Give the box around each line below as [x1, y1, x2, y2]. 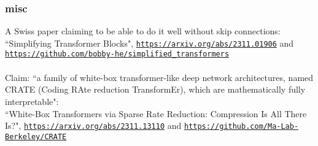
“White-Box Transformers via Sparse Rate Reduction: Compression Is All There [5, 107, 307, 120]
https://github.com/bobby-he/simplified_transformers [5, 50, 230, 59]
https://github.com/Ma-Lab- [184, 122, 299, 131]
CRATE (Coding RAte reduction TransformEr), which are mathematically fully [5, 83, 306, 96]
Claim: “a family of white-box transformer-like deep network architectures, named [5, 71, 314, 83]
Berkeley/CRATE [5, 132, 67, 141]
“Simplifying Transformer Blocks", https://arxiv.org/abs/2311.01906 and [5, 36, 294, 49]
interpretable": [5, 94, 59, 107]
